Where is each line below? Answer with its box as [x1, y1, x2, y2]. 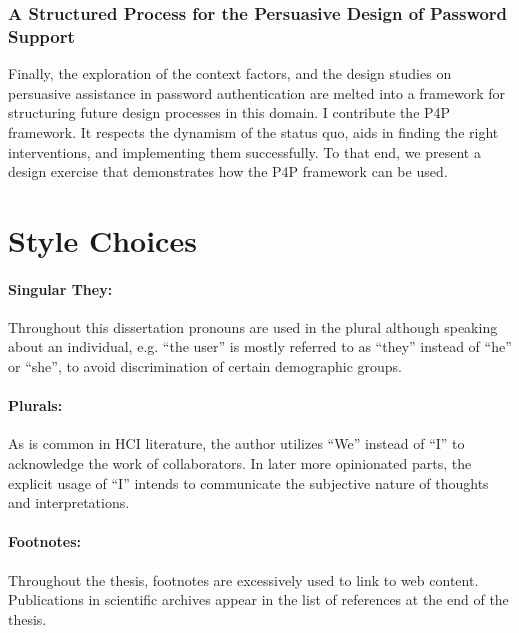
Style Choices [8, 219, 197, 260]
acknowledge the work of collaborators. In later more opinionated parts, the [8, 453, 472, 474]
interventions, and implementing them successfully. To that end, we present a [8, 141, 481, 162]
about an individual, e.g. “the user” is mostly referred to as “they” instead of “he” [8, 336, 512, 357]
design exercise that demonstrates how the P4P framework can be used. [8, 161, 448, 182]
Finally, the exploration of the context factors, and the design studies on [8, 63, 452, 84]
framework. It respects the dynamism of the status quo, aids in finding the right [8, 121, 499, 142]
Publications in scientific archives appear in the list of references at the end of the [8, 589, 509, 610]
